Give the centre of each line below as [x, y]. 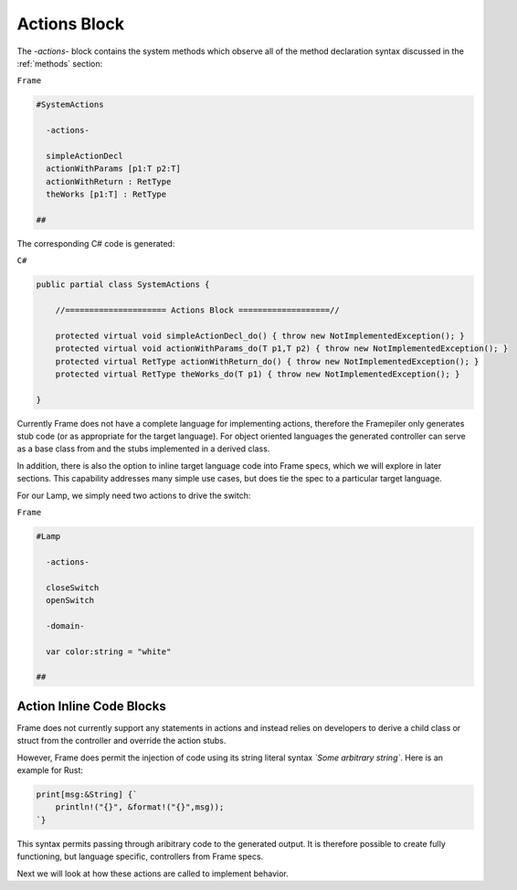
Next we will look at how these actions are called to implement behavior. [153, 874]
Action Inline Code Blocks [91, 706]
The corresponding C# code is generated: [96, 243]
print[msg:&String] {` [87, 794]
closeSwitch [73, 588]
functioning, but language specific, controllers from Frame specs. [140, 857]
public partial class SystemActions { [123, 285]
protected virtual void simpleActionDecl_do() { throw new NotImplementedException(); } [260, 335]
